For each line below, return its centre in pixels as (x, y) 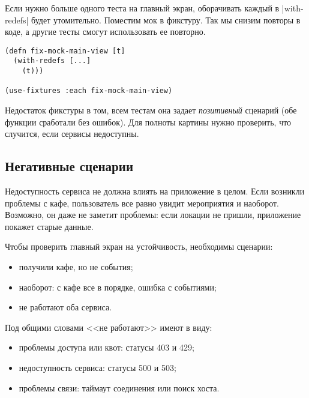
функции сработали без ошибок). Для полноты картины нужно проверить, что (148, 122)
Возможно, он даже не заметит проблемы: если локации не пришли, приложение (153, 215)
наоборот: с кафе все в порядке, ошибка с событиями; (118, 287)
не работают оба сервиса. (65, 307)
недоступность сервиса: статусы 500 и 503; (97, 367)
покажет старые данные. (49, 226)
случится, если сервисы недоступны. (72, 134)
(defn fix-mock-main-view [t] (65, 51)
